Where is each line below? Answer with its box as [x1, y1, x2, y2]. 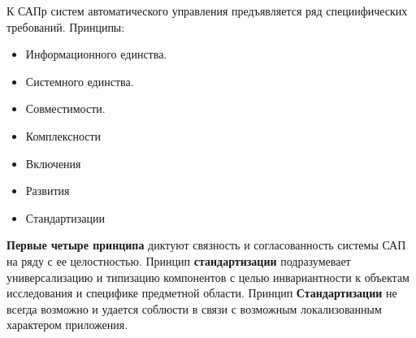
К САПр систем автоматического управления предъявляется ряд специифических [6, 2, 408, 19]
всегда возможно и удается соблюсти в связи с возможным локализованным [6, 300, 382, 317]
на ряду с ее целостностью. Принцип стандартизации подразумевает [6, 252, 351, 269]
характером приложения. [6, 316, 128, 333]
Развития [25, 182, 70, 199]
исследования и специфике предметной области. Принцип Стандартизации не [6, 284, 397, 301]
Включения [25, 154, 81, 171]
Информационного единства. [25, 45, 167, 63]
